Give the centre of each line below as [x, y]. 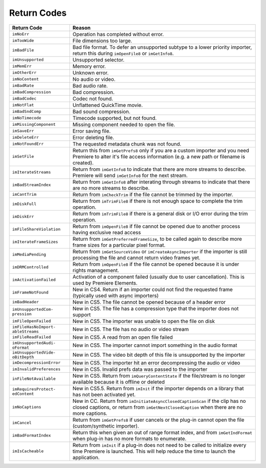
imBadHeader [25, 302]
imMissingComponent [34, 125]
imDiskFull [24, 204]
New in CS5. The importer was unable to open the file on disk [144, 321]
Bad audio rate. [90, 85]
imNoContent [25, 79]
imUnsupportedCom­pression [33, 311]
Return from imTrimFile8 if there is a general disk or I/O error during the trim [160, 214]
